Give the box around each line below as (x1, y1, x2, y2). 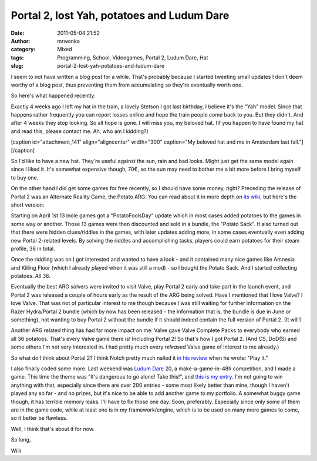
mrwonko (57, 37, 80, 44)
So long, (11, 436, 31, 443)
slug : (11, 62, 23, 69)
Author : (11, 37, 31, 44)
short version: (11, 201, 45, 208)
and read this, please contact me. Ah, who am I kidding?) (11, 127, 149, 135)
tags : (11, 54, 24, 61)
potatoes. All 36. (11, 273, 51, 280)
